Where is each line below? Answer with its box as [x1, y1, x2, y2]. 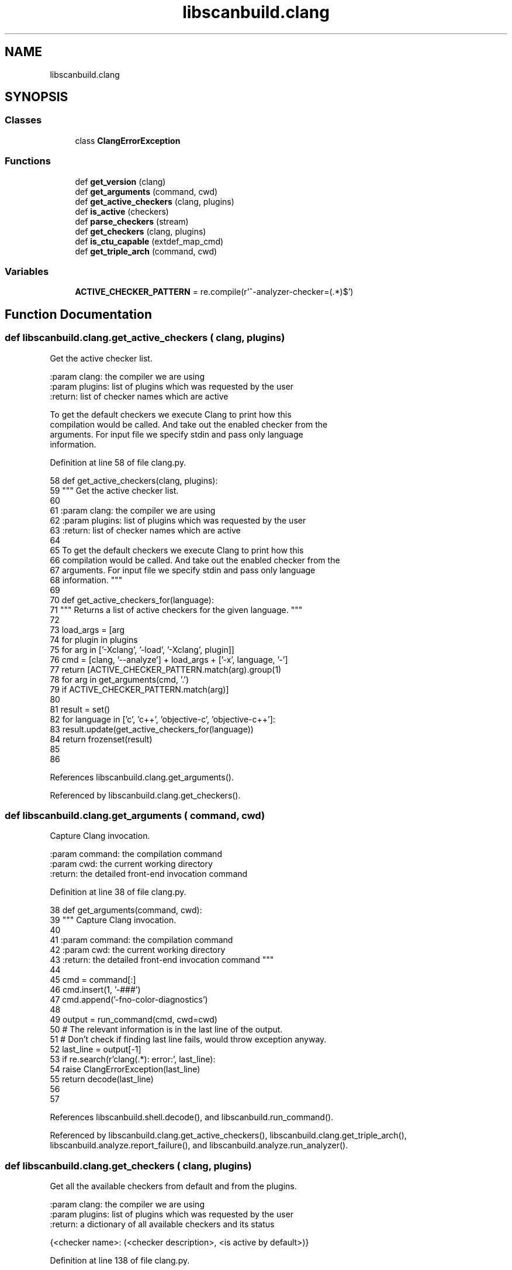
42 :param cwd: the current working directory [50, 945, 226, 955]
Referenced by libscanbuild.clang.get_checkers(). [50, 790, 241, 800]
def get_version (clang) [75, 176, 166, 187]
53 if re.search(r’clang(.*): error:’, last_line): [50, 1054, 216, 1065]
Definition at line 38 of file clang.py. [50, 887, 186, 897]
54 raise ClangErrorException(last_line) [50, 1064, 200, 1075]
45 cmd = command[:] [50, 975, 136, 985]
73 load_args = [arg [50, 624, 125, 635]
